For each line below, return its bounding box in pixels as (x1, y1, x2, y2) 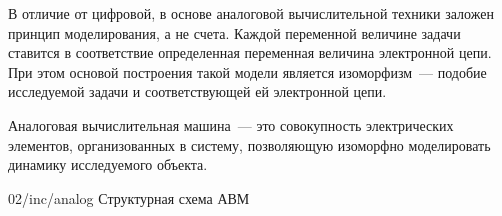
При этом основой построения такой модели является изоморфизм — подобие (8, 61, 487, 82)
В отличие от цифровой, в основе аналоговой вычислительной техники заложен (8, 3, 494, 23)
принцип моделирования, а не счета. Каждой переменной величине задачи (8, 22, 461, 43)
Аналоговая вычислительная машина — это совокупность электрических (8, 114, 454, 135)
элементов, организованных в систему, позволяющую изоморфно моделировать (8, 134, 491, 155)
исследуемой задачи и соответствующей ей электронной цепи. (8, 81, 387, 102)
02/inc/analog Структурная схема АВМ (8, 187, 250, 208)
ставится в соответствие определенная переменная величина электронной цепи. (8, 42, 492, 63)
